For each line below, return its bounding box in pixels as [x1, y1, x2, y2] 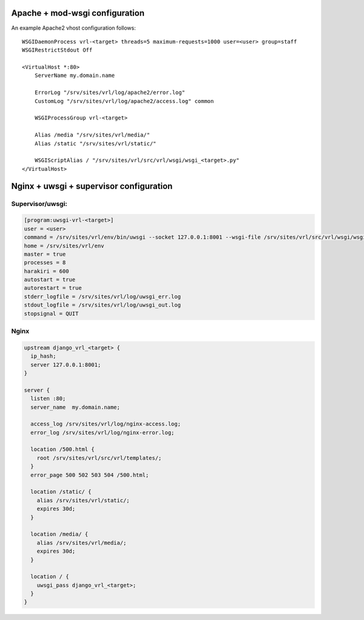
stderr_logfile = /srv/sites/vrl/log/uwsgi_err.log [24, 293, 181, 300]
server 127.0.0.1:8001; [30, 361, 101, 368]
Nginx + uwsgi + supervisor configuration [11, 181, 173, 191]
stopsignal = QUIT [24, 310, 79, 317]
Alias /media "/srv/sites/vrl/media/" [34, 132, 150, 139]
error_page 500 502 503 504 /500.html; [30, 472, 149, 478]
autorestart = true [24, 285, 82, 292]
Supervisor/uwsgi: [11, 199, 68, 208]
